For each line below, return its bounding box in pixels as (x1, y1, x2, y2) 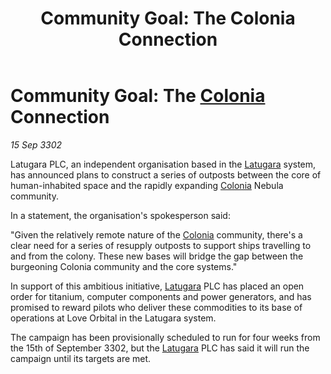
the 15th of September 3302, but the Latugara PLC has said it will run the (10, 342, 310, 354)
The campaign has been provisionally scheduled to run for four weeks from (10, 331, 321, 343)
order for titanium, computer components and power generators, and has (10, 290, 312, 302)
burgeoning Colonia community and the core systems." (10, 260, 238, 272)
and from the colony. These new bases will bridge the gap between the (10, 250, 304, 262)
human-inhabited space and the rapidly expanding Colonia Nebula (10, 179, 284, 191)
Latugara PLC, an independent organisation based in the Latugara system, (10, 158, 317, 170)
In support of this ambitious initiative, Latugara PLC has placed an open (10, 280, 305, 292)
